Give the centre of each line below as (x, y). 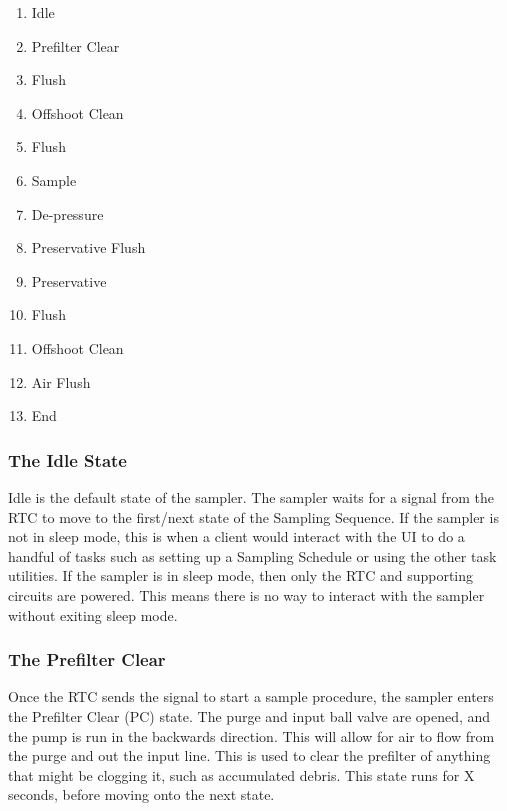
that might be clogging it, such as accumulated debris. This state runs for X (241, 774)
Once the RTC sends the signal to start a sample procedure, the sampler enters (251, 696)
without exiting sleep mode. (93, 614)
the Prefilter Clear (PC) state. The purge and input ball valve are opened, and (249, 715)
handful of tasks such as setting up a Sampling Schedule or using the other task (252, 555)
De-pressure (67, 213)
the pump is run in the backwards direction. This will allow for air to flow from (251, 735)
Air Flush (61, 381)
